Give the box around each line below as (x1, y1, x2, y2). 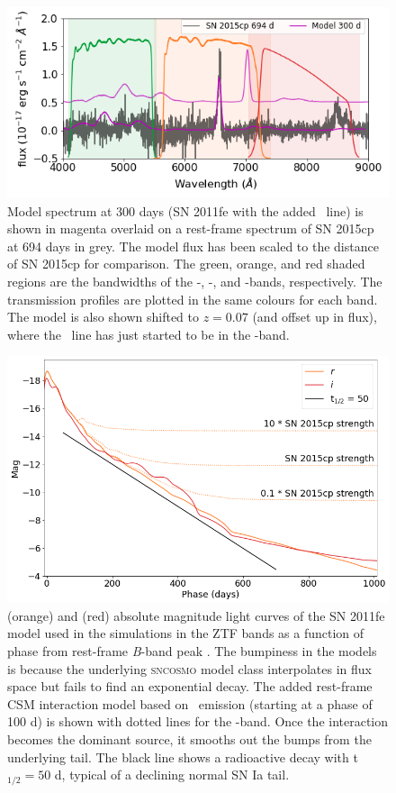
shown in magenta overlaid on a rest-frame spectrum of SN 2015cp (7, 219, 374, 238)
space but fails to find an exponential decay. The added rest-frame (7, 677, 373, 696)
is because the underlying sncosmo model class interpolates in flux (7, 659, 372, 678)
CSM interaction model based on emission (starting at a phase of (7, 694, 373, 713)
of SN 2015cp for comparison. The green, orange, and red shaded (7, 254, 365, 273)
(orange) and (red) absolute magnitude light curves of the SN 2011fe (7, 606, 385, 624)
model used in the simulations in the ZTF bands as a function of (7, 624, 364, 643)
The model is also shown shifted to (7, 307, 200, 326)
